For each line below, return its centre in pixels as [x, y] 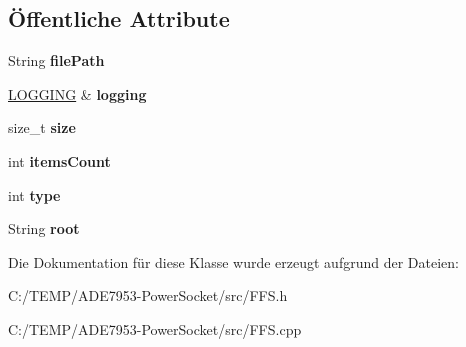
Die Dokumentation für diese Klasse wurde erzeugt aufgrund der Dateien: [233, 261]
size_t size [42, 127]
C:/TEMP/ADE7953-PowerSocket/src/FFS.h [148, 295]
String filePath [56, 60]
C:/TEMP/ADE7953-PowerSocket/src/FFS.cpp [155, 328]
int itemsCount [59, 160]
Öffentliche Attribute [119, 18]
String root [44, 228]
